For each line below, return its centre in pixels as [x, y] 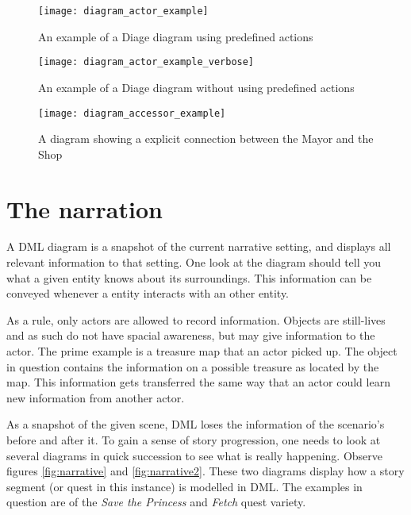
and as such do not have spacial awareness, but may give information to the [191, 335]
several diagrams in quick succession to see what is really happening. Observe [195, 455]
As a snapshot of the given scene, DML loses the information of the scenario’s [196, 424]
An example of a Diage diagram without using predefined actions [196, 87]
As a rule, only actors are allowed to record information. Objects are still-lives [196, 319]
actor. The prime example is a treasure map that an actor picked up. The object [202, 351]
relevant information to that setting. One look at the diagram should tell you [194, 262]
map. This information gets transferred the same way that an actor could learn [198, 382]
